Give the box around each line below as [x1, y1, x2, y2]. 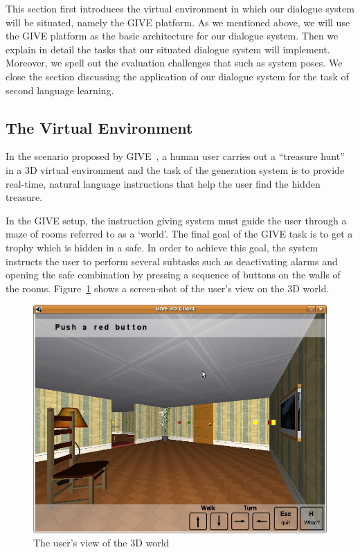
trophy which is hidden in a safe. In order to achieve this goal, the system [6, 240, 318, 254]
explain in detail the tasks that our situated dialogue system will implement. [6, 42, 330, 56]
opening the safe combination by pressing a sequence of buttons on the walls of [6, 267, 341, 282]
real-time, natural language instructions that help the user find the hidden [6, 176, 321, 190]
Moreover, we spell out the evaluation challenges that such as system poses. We [6, 55, 343, 70]
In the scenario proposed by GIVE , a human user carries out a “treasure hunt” [6, 149, 345, 163]
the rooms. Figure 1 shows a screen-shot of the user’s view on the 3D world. [6, 281, 330, 295]
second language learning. [6, 82, 114, 97]
